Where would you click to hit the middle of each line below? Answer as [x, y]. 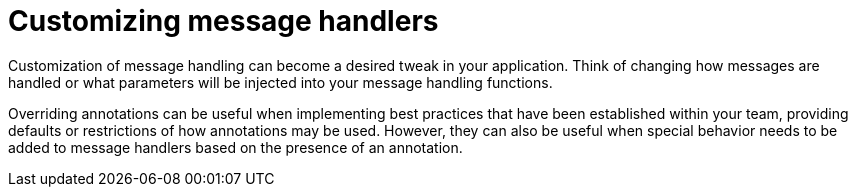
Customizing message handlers [223, 21]
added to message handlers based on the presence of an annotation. [235, 147]
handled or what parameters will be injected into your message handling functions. [280, 82]
